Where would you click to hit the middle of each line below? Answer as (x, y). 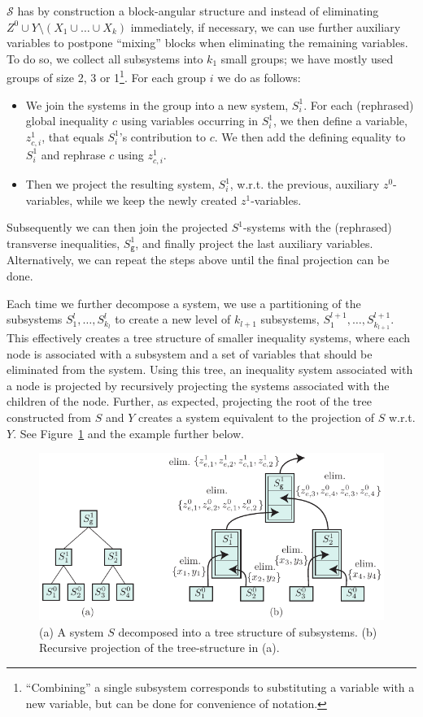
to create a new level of (173, 319)
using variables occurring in (190, 121)
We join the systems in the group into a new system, (157, 104)
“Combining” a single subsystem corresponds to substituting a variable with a (220, 687)
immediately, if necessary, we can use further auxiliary (266, 26)
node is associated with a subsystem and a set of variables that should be (190, 353)
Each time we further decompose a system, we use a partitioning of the (184, 303)
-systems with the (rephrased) (317, 227)
